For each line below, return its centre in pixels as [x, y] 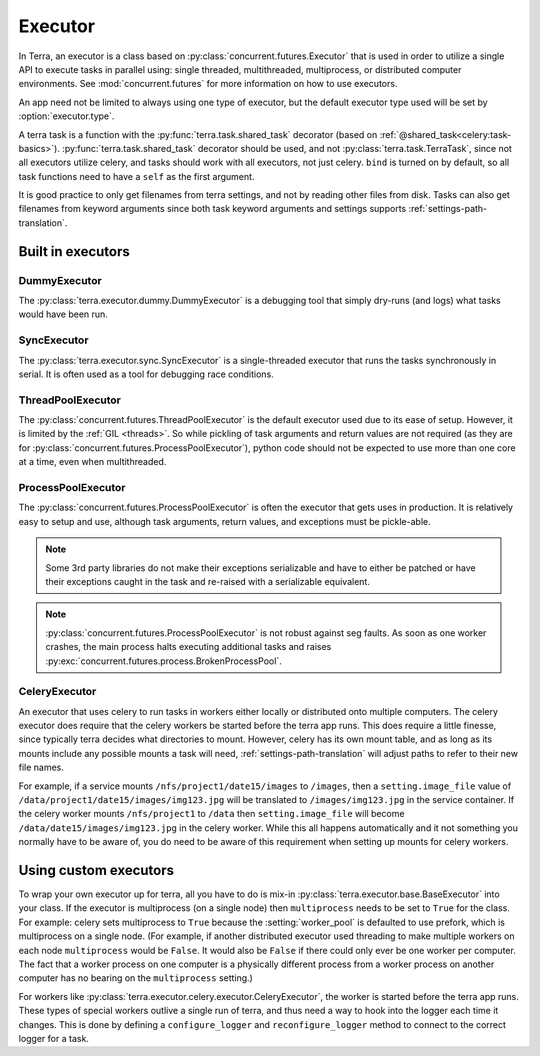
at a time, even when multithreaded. [92, 462]
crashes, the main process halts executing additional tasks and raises [188, 647]
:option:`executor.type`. [66, 116]
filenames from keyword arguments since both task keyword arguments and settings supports [212, 209]
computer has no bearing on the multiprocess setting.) [136, 978]
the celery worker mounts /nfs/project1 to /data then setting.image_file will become [211, 814]
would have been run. [63, 314]
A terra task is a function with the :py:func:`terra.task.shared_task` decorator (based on [198, 134]
